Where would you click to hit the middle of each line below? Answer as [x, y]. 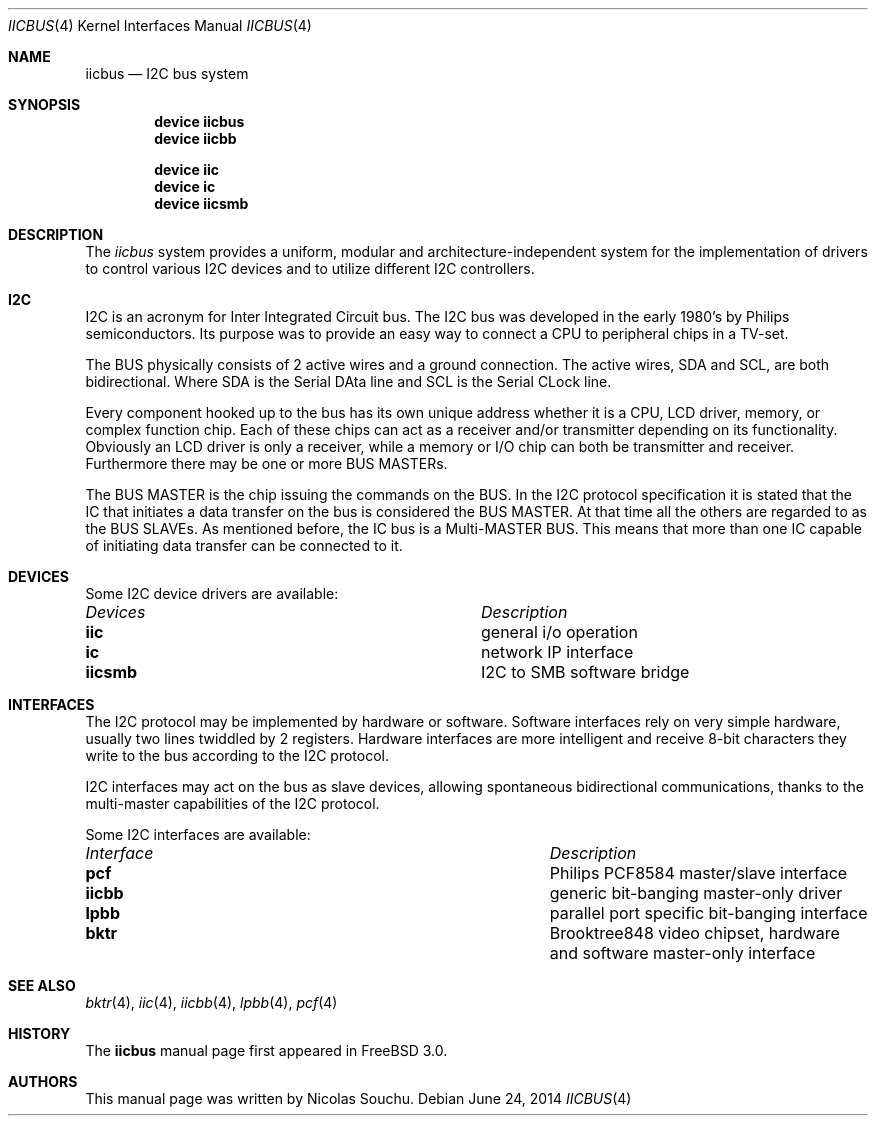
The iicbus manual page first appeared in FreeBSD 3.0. [266, 1050]
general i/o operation [559, 632]
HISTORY [39, 1033]
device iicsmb [201, 203]
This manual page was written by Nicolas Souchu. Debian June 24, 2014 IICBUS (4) [358, 1098]
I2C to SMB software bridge [585, 672]
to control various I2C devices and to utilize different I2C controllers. [310, 268]
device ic [185, 186]
